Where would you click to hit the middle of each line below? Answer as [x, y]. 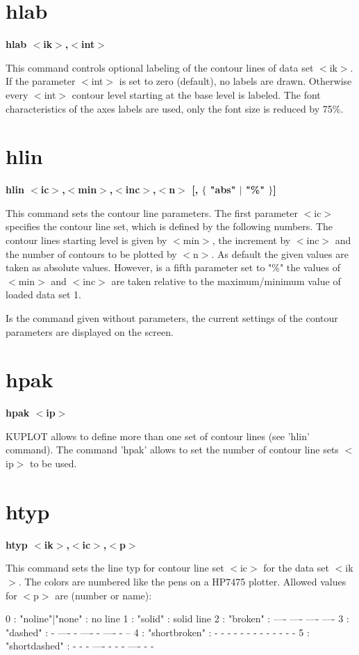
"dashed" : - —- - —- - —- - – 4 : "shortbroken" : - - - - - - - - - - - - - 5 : [158, 632]
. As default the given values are [280, 253]
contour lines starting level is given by [86, 240]
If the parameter [41, 81]
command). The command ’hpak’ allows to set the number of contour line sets [172, 450]
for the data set [296, 568]
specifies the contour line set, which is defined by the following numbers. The [169, 226]
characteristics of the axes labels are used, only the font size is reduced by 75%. [175, 108]
